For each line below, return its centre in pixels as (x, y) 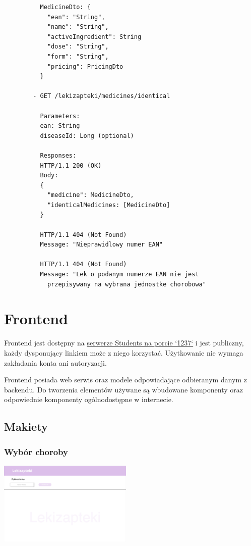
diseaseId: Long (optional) (87, 136)
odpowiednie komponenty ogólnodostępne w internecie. (89, 399)
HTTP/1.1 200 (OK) (71, 165)
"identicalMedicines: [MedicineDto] (109, 205)
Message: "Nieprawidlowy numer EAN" (101, 245)
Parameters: (60, 116)
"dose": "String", (78, 47)
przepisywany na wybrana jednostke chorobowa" (127, 284)
